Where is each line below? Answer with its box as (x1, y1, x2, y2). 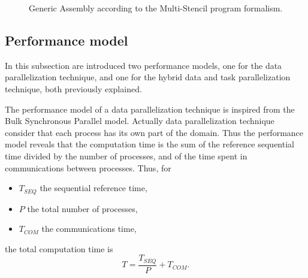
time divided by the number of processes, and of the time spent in (5, 149, 247, 162)
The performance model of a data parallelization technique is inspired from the (5, 102, 295, 115)
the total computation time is (5, 242, 113, 255)
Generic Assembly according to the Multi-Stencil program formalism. (29, 2, 283, 14)
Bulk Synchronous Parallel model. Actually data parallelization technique (5, 114, 274, 127)
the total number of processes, (27, 202, 138, 214)
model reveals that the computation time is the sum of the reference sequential (5, 138, 294, 150)
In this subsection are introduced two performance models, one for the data (5, 59, 282, 71)
